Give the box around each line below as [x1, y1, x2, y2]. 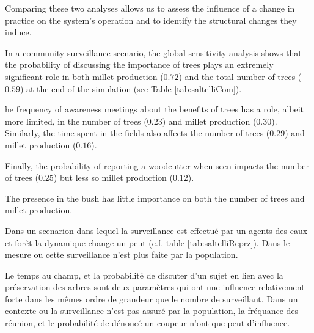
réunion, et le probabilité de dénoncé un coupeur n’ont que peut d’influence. [5, 317, 290, 329]
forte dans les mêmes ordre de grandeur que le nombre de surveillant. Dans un [5, 292, 298, 305]
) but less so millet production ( [53, 171, 173, 184]
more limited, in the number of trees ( [5, 114, 147, 127]
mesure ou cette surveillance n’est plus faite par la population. [5, 248, 238, 261]
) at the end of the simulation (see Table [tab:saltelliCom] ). [20, 82, 242, 95]
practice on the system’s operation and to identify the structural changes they [5, 13, 297, 26]
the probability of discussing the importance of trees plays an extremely [5, 58, 274, 71]
